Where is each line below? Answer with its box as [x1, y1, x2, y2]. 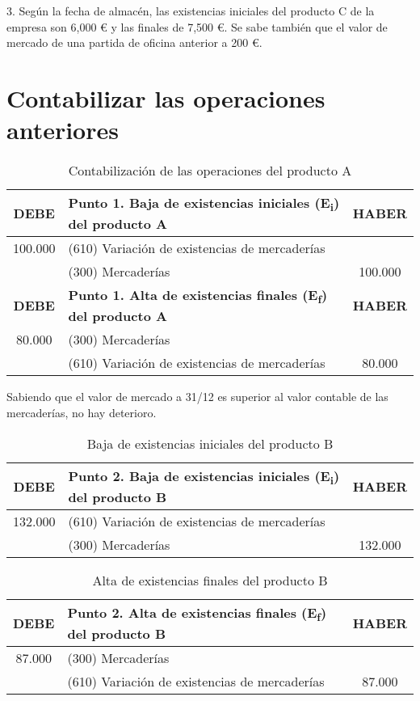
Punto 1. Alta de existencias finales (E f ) [68, 285, 328, 307]
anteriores [6, 113, 119, 146]
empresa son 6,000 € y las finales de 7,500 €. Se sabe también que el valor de [6, 18, 388, 35]
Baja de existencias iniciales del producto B [86, 433, 334, 453]
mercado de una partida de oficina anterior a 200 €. [6, 34, 262, 51]
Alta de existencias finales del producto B [92, 570, 328, 589]
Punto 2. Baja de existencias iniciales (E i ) [68, 466, 340, 488]
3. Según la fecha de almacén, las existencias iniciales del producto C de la [6, 2, 375, 19]
